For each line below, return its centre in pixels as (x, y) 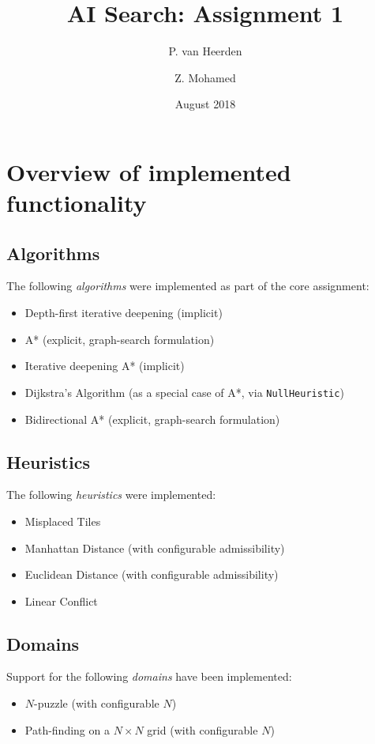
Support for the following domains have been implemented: (149, 676)
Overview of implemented (149, 171)
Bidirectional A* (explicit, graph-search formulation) (152, 419)
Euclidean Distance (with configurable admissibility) (152, 574)
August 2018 (205, 104)
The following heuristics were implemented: (111, 495)
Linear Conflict (61, 600)
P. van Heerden (205, 51)
